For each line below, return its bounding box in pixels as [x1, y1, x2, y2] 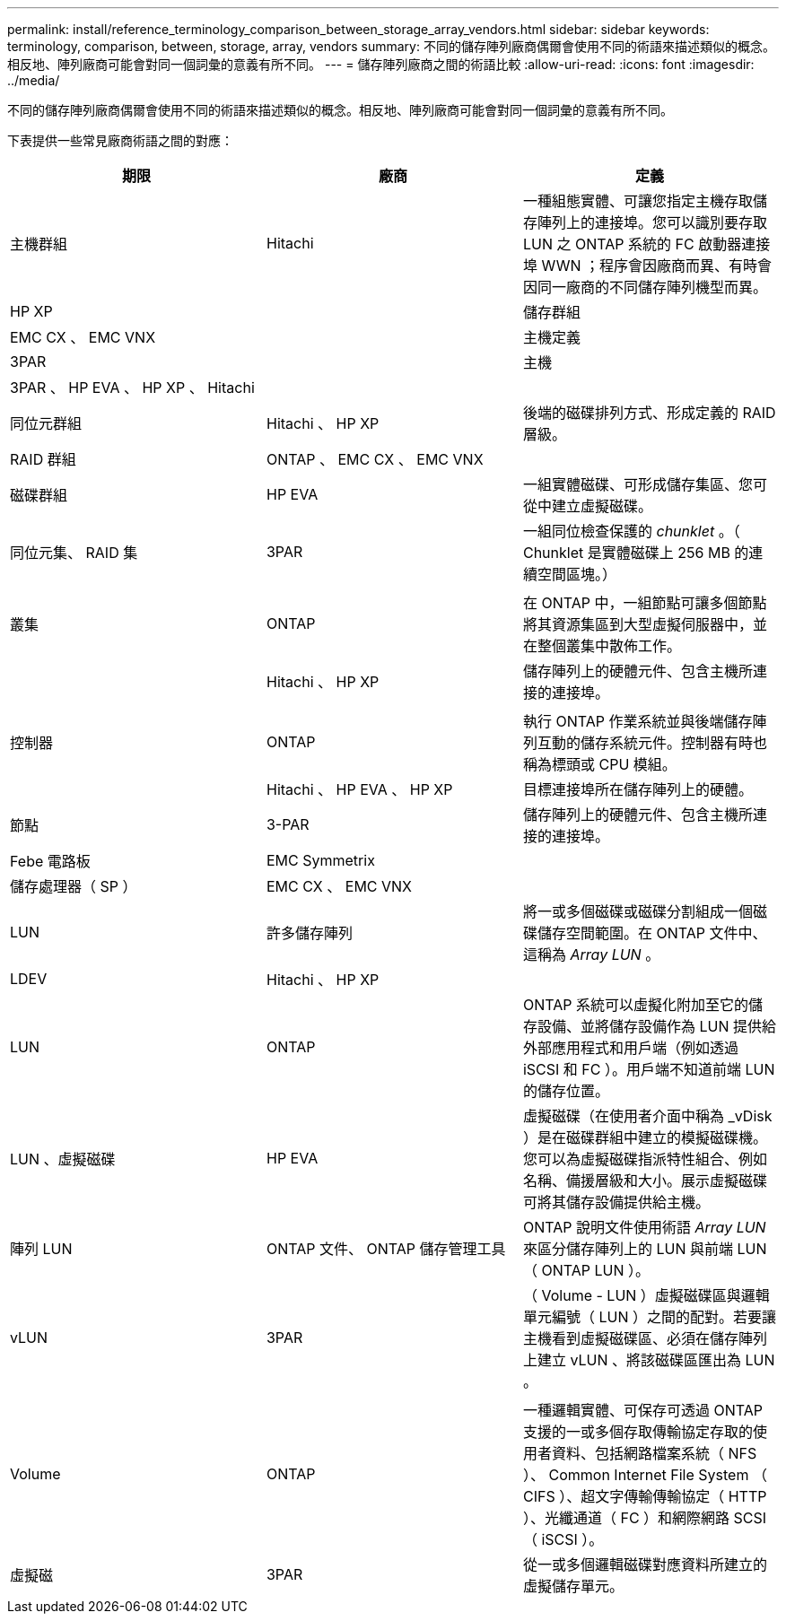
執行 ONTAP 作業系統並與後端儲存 [522, 712, 753, 730]
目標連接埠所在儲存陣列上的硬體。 [522, 780, 753, 798]
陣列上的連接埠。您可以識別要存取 [537, 214, 767, 231]
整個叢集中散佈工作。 [537, 637, 681, 655]
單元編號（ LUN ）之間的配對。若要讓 [522, 1308, 776, 1326]
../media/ [7, 73, 60, 88]
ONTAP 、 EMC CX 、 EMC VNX [266, 450, 484, 468]
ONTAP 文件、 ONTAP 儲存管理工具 [266, 1240, 506, 1258]
